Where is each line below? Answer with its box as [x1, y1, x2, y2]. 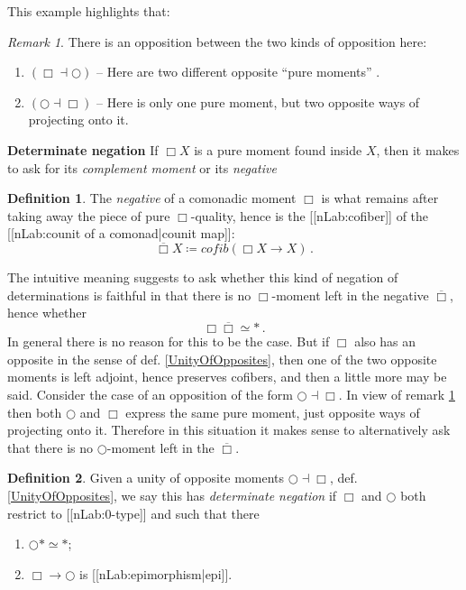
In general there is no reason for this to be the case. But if [7, 332, 330, 351]
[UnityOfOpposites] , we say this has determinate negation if [7, 485, 337, 504]
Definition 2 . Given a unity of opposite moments [7, 468, 285, 487]
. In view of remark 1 [338, 384, 455, 403]
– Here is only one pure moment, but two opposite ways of [96, 92, 420, 111]
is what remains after [321, 189, 439, 207]
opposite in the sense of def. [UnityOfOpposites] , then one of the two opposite [7, 349, 437, 368]
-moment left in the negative [271, 285, 429, 304]
